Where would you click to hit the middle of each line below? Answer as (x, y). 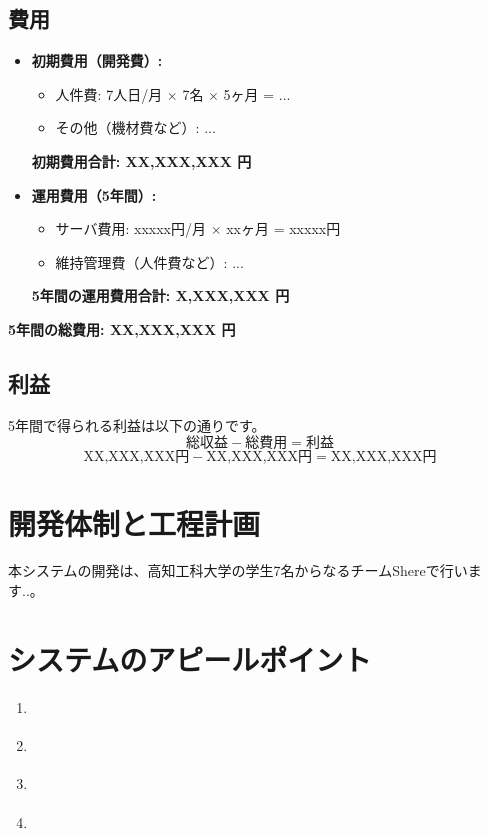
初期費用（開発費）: (97, 60)
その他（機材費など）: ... (135, 127)
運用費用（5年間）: (94, 194)
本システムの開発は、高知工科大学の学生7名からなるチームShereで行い (238, 570)
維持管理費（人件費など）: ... (149, 261)
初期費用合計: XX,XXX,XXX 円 (141, 160)
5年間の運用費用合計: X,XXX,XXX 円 (160, 295)
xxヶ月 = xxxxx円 (283, 228)
